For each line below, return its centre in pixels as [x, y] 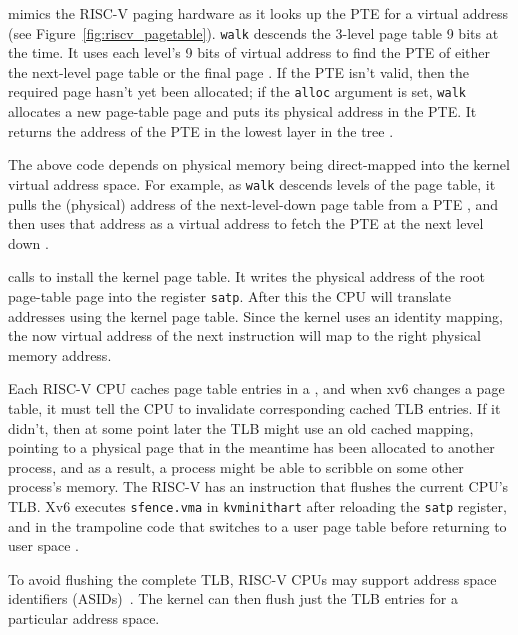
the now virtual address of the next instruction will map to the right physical [244, 335]
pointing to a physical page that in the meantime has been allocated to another [251, 447]
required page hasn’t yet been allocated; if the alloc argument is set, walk [237, 91]
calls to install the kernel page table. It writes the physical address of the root [246, 276]
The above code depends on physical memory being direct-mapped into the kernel [259, 164]
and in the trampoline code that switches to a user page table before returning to [257, 525]
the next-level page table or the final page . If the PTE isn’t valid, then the [238, 71]
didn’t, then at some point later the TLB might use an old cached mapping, [241, 427]
